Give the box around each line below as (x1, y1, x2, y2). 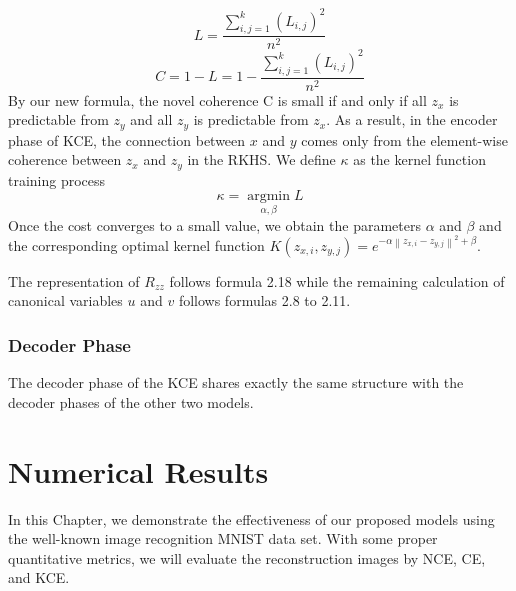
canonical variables (8, 290, 123, 311)
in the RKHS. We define (187, 149, 336, 170)
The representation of (8, 270, 140, 291)
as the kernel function (353, 149, 486, 170)
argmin (247, 189, 290, 204)
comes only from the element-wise (301, 129, 508, 150)
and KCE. (8, 567, 70, 588)
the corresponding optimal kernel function (8, 234, 265, 255)
